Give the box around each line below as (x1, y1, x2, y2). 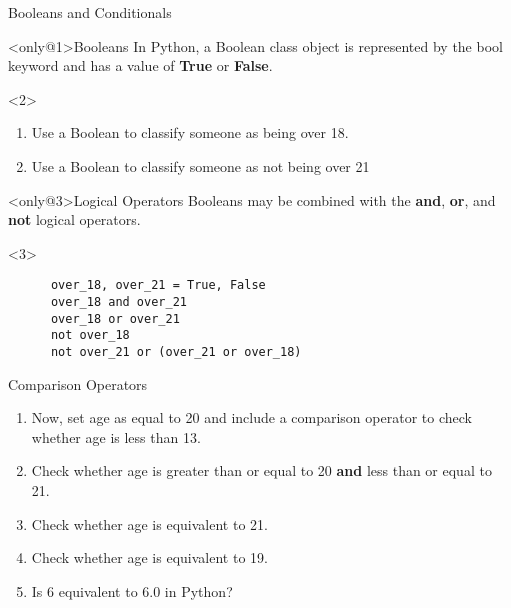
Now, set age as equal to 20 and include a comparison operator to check (31, 407, 472, 428)
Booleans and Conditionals (8, 2, 172, 22)
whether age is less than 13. (31, 426, 201, 447)
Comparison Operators (8, 373, 148, 394)
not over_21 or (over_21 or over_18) (50, 344, 302, 359)
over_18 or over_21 (50, 311, 180, 326)
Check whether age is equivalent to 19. (31, 547, 268, 568)
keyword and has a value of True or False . (8, 55, 273, 76)
